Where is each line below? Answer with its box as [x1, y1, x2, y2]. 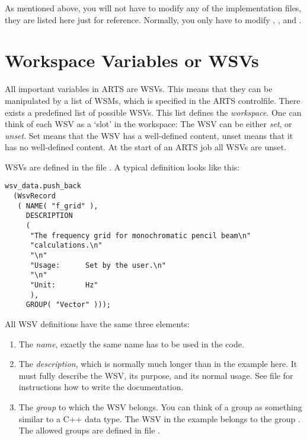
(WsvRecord [13, 192, 56, 201]
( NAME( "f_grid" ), [17, 201, 98, 210]
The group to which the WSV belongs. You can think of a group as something [18, 400, 302, 413]
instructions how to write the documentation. [18, 381, 184, 393]
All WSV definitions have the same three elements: [5, 318, 190, 330]
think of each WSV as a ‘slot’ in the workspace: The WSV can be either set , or [5, 118, 292, 130]
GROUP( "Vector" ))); [25, 300, 111, 309]
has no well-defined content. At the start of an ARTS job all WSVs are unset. [5, 141, 287, 153]
